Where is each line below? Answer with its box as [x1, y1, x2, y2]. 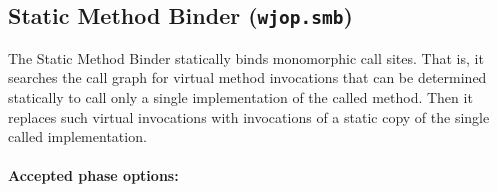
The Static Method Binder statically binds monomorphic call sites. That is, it [8, 47, 484, 68]
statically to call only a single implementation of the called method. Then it [8, 86, 473, 107]
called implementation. [8, 126, 147, 147]
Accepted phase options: [8, 165, 179, 186]
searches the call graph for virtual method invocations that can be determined [8, 67, 487, 88]
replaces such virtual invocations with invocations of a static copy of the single [8, 106, 490, 127]
